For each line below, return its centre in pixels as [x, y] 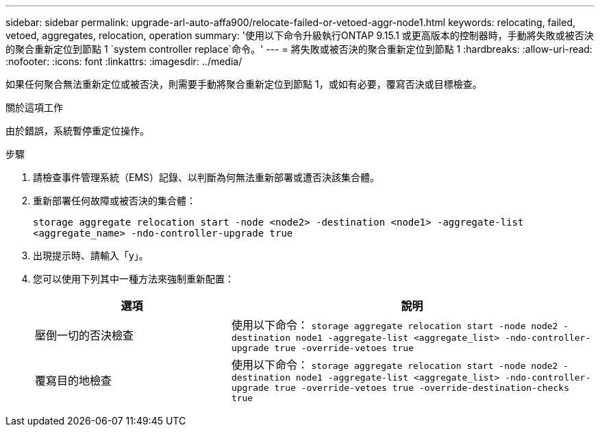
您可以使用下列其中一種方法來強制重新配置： [134, 279]
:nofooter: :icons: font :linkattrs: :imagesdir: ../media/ [124, 61]
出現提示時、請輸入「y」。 [91, 255]
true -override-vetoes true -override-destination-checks [422, 388]
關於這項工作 [34, 107]
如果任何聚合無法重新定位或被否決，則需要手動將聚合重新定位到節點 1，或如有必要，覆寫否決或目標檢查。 [244, 84]
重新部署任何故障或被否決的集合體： [114, 201]
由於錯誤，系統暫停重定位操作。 [77, 131]
